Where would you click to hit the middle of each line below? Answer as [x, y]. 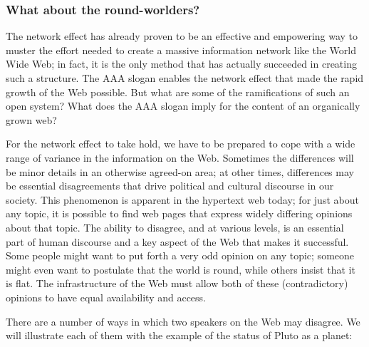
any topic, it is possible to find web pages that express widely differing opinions [179, 213]
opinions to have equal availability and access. [106, 297]
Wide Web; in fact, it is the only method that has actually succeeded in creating [181, 64]
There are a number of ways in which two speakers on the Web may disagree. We [183, 321]
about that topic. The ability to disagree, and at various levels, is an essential [175, 227]
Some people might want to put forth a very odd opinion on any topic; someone [180, 255]
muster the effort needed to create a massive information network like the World [181, 50]
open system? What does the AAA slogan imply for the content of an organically [183, 106]
